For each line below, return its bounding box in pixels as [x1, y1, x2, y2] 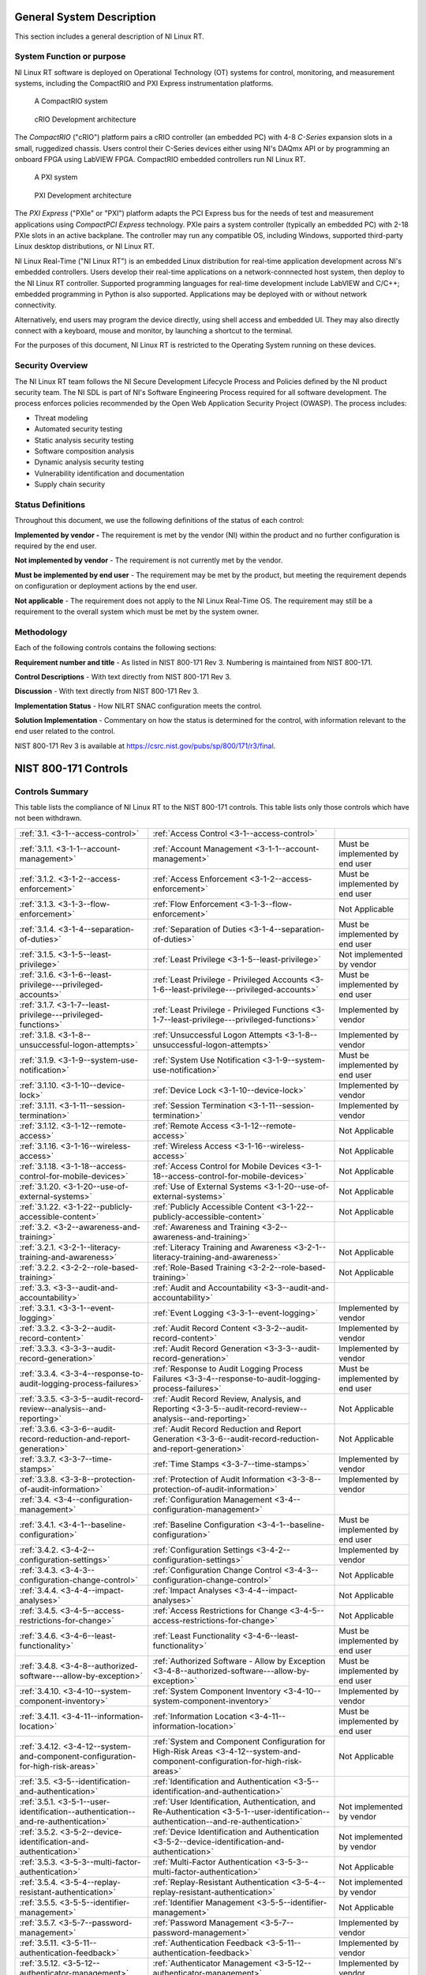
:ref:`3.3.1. [19, 1302, 56, 1313]
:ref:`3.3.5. [19, 1393, 58, 1404]
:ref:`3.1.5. [19, 949, 56, 960]
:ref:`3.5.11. [19, 1937, 59, 1948]
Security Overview [14, 360, 88, 371]
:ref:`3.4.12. [19, 1740, 62, 1751]
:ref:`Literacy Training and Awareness [152, 1241, 292, 1252]
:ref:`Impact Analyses [152, 1585, 233, 1596]
